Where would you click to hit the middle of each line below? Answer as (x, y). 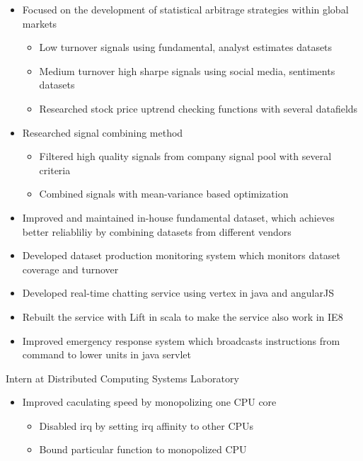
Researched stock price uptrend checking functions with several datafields (198, 108)
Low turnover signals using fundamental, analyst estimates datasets (186, 47)
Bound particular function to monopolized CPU (143, 449)
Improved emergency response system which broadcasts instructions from (181, 340)
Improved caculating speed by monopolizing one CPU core (149, 402)
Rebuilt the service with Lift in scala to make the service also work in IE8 (183, 316)
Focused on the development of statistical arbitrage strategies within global (185, 9)
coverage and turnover (70, 269)
